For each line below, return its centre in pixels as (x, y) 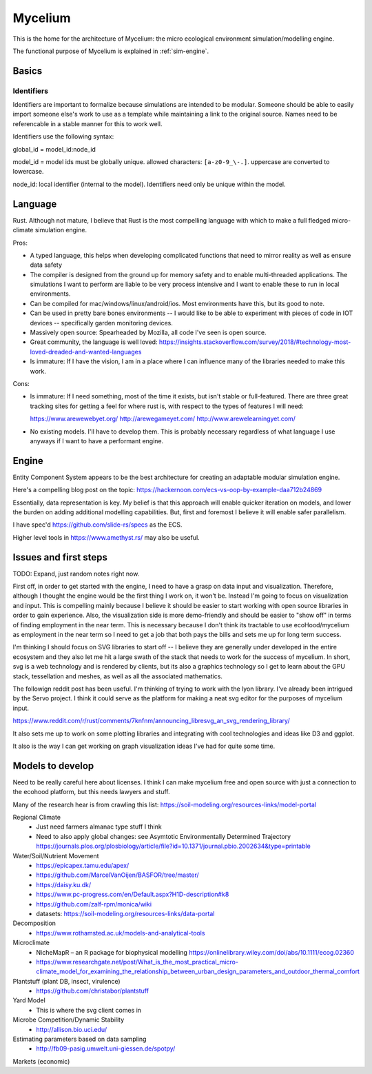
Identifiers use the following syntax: (63, 136)
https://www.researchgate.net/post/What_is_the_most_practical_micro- (137, 962)
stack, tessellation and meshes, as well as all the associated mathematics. (118, 676)
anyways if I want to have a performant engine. (97, 440)
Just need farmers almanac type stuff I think (99, 827)
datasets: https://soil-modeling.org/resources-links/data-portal (125, 913)
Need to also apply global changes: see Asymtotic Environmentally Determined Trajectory (164, 836)
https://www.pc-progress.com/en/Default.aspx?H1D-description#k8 (133, 894)
